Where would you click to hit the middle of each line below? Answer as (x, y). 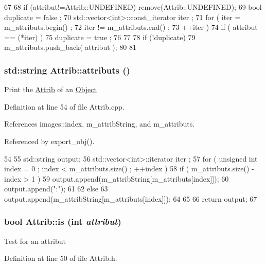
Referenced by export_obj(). (49, 141)
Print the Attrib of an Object (50, 89)
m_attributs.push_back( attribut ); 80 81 (70, 47)
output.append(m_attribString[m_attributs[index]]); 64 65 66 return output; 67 (131, 198)
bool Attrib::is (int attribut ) (63, 222)
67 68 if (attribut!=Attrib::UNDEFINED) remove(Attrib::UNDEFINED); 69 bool (133, 7)
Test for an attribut (35, 241)
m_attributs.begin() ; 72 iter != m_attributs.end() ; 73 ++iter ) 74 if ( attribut (131, 27)
